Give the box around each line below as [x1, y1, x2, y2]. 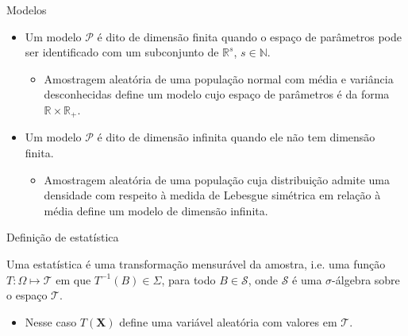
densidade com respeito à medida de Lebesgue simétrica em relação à [44, 187, 381, 203]
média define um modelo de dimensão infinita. [44, 202, 268, 218]
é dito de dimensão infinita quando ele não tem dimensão [97, 129, 375, 145]
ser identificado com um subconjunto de [25, 44, 219, 60]
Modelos [6, 2, 47, 17]
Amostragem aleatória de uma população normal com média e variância [44, 70, 394, 87]
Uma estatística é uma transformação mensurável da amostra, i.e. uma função [6, 255, 386, 272]
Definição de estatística [6, 229, 119, 245]
